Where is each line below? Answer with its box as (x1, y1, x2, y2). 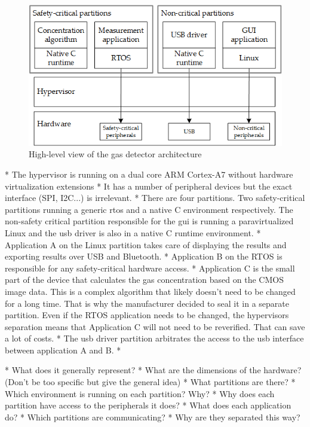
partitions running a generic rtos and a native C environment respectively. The (5, 203, 293, 215)
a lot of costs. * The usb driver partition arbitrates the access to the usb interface (5, 332, 304, 344)
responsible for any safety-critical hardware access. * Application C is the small (5, 261, 295, 274)
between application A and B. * (5, 343, 121, 356)
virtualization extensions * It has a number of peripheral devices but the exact (5, 179, 293, 192)
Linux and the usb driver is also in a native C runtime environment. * (5, 226, 261, 239)
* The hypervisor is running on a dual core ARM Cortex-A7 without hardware (5, 167, 293, 180)
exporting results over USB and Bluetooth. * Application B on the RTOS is (5, 250, 283, 263)
